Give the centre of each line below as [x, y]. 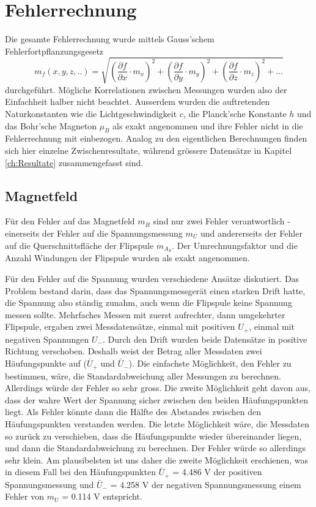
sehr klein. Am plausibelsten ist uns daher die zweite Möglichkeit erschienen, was [157, 459]
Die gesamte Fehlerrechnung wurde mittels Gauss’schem [110, 39]
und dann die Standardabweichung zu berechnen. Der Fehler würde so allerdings [155, 448]
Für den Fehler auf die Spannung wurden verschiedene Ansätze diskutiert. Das [152, 279]
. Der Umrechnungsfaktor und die [235, 245]
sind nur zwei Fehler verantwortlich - [222, 221]
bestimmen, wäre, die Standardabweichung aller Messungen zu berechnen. [143, 375]
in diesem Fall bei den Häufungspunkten [80, 472]
